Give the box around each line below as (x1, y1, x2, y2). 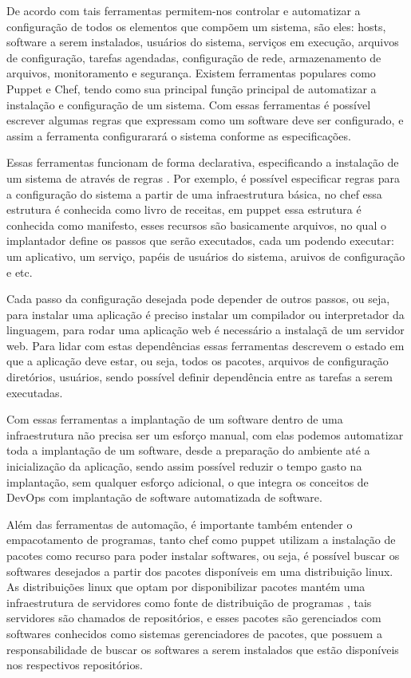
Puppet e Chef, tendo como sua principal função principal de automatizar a (6, 80, 377, 97)
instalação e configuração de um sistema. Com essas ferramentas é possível (6, 96, 371, 112)
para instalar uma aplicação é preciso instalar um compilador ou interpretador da (6, 305, 405, 322)
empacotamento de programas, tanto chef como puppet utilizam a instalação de (6, 531, 396, 548)
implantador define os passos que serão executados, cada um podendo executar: (6, 232, 394, 249)
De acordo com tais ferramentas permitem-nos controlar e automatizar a (6, 2, 361, 18)
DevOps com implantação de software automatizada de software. (6, 489, 322, 506)
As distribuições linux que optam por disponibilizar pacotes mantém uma (6, 578, 366, 595)
